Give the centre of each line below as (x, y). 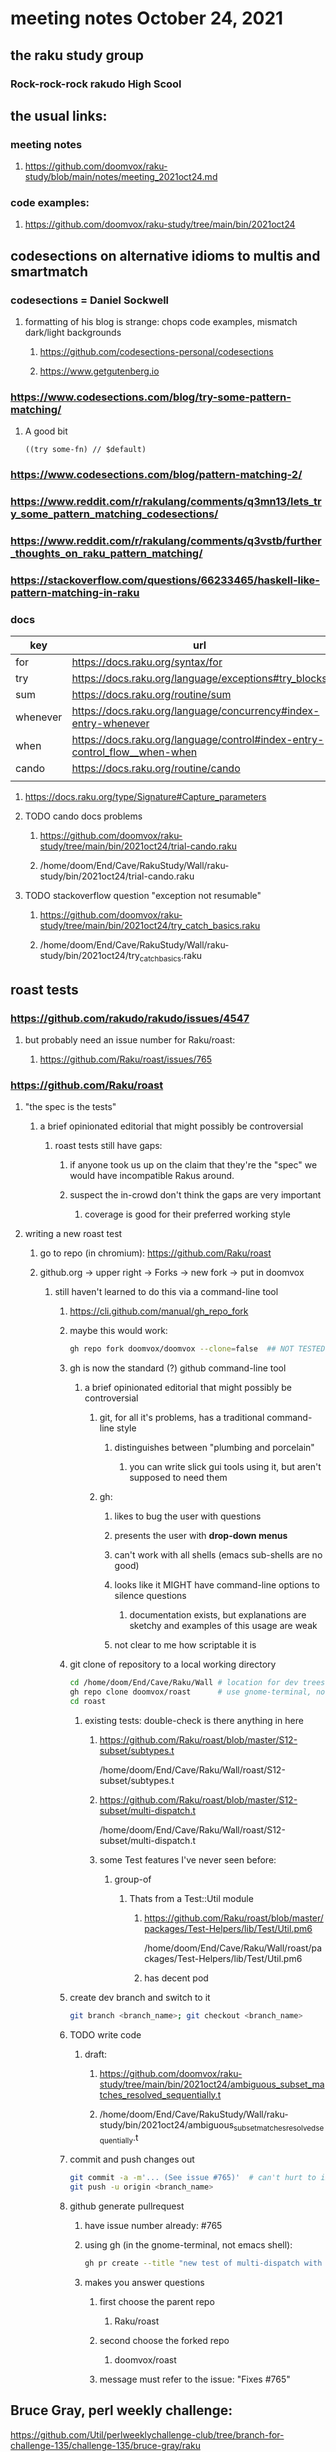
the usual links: (59, 115)
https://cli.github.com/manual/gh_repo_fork (159, 1311)
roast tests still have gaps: (108, 1146)
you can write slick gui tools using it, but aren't (225, 1467)
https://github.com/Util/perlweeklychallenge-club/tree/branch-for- (147, 2434)
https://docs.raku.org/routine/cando (156, 769)
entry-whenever (110, 724)
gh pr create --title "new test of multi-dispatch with (203, 2263)
